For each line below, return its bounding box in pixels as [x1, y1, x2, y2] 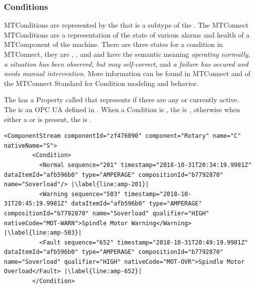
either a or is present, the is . [4, 114, 92, 124]
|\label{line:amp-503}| [4, 229, 82, 237]
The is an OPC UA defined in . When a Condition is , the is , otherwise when [4, 104, 240, 114]
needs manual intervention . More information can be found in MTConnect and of [4, 68, 251, 79]
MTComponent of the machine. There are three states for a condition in [4, 39, 223, 49]
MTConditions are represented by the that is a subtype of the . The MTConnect [4, 20, 249, 30]
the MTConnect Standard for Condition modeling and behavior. [4, 78, 199, 88]
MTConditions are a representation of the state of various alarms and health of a [4, 29, 250, 40]
